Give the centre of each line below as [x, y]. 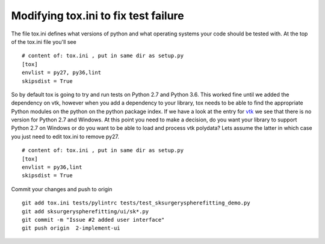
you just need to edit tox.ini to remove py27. [65, 136]
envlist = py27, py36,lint [62, 73]
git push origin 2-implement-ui [71, 228]
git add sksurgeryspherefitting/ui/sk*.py [85, 211]
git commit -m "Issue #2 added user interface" [93, 220]
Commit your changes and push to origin [62, 189]
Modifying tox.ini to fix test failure [97, 16]
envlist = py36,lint [52, 167]
